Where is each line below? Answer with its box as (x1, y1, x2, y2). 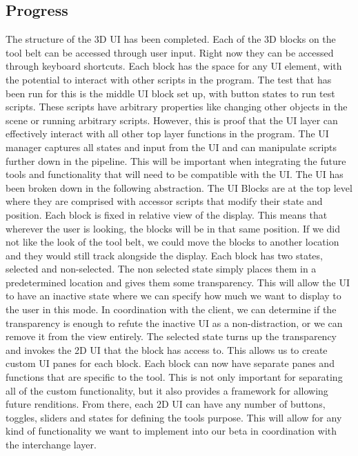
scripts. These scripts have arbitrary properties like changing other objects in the (6, 99, 348, 114)
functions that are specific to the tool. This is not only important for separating (6, 370, 343, 384)
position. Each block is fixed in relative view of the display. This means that (6, 207, 328, 221)
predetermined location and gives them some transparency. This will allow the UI (6, 275, 350, 289)
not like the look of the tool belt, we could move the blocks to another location (6, 235, 339, 249)
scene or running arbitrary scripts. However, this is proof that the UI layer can (6, 112, 338, 127)
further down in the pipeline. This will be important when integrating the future (6, 153, 346, 168)
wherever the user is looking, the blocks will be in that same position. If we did (6, 221, 341, 235)
